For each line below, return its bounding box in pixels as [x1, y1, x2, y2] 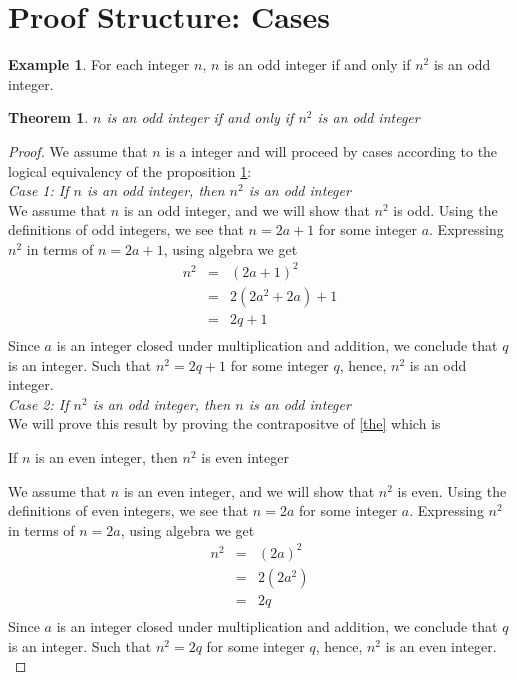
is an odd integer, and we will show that [123, 199, 370, 220]
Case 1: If [8, 180, 69, 201]
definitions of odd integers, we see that [8, 219, 244, 240]
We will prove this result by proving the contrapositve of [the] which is [8, 413, 441, 434]
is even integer [201, 447, 289, 468]
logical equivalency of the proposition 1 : [8, 160, 252, 181]
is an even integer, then [35, 447, 178, 468]
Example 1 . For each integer [8, 54, 190, 75]
